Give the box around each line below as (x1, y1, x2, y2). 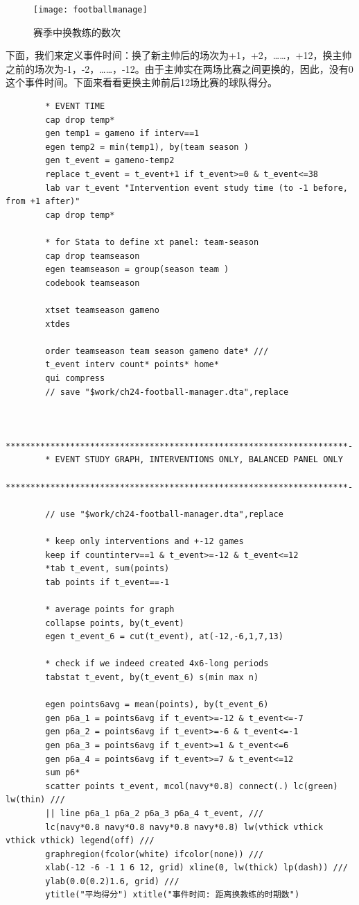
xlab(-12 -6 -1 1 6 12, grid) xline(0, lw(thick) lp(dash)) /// (45, 863, 348, 873)
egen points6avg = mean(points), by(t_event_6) (45, 700, 269, 710)
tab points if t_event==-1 (45, 577, 170, 587)
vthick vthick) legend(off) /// (6, 836, 155, 846)
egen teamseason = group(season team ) (45, 264, 229, 275)
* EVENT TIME (45, 101, 105, 112)
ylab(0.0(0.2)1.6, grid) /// (45, 876, 179, 886)
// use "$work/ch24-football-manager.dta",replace (45, 509, 283, 519)
